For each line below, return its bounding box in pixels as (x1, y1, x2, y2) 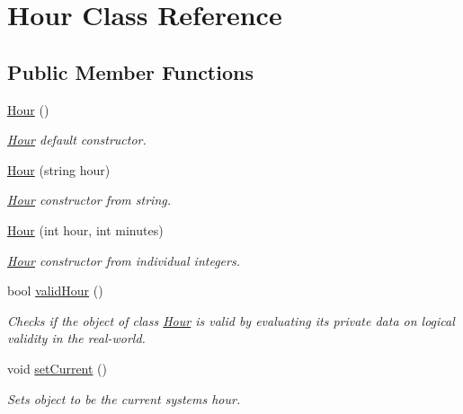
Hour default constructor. (7, 130, 147, 149)
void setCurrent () (7, 358, 108, 377)
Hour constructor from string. (7, 190, 172, 209)
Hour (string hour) (7, 160, 111, 179)
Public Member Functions (7, 57, 254, 85)
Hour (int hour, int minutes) (7, 220, 164, 239)
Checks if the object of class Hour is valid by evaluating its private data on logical (7, 311, 455, 330)
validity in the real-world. (7, 329, 146, 348)
